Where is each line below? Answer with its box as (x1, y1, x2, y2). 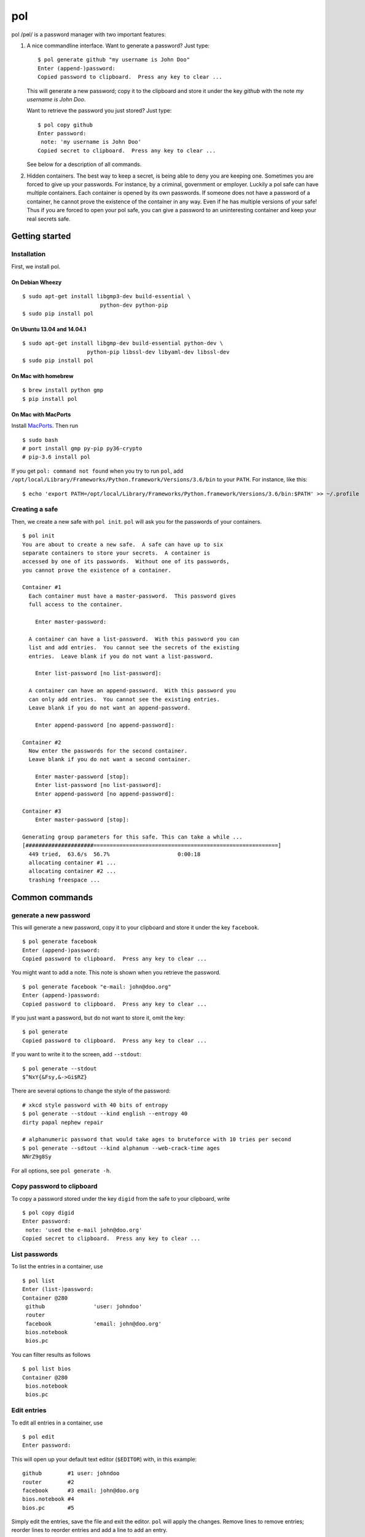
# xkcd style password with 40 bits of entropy (22, 1101, 168, 1108)
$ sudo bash (22, 437, 58, 443)
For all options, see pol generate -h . (11, 1167, 111, 1174)
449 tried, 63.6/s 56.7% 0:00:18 (28, 850, 201, 858)
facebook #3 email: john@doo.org (22, 1487, 139, 1494)
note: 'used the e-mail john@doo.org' (25, 1227, 143, 1233)
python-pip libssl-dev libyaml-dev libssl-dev (87, 348, 230, 355)
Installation (11, 250, 46, 258)
